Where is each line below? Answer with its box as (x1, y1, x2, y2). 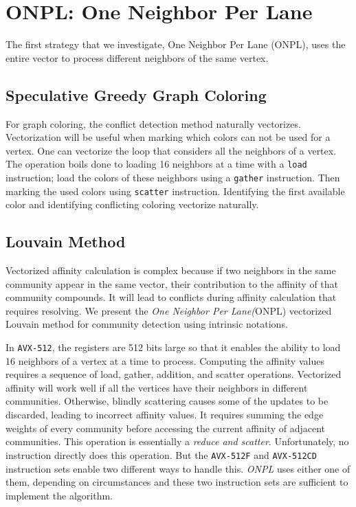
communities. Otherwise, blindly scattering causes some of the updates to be (5, 394, 329, 408)
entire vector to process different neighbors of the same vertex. (5, 50, 269, 65)
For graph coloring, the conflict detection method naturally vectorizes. (5, 116, 301, 131)
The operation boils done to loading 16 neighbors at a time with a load (5, 157, 307, 171)
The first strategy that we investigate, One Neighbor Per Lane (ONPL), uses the (5, 37, 346, 52)
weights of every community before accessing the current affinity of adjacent (5, 420, 326, 435)
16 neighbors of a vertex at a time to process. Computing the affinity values (5, 353, 324, 368)
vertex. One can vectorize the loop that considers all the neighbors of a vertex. (5, 143, 337, 157)
